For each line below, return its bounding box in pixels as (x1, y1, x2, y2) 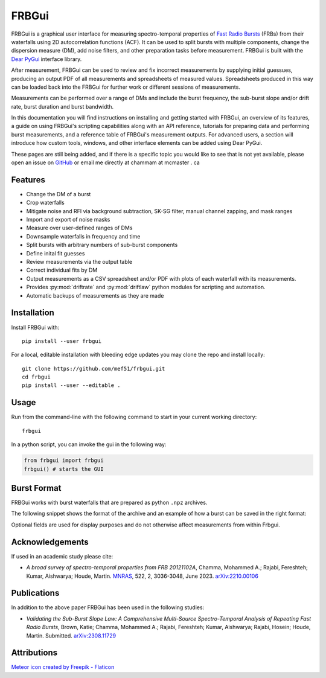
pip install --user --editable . (22, 382, 121, 389)
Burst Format (11, 483, 62, 493)
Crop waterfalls (26, 199, 65, 206)
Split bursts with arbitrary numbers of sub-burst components (26, 241, 178, 249)
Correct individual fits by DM (26, 266, 98, 274)
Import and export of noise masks (26, 216, 110, 223)
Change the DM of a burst (26, 190, 91, 197)
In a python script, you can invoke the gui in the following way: (11, 441, 167, 448)
